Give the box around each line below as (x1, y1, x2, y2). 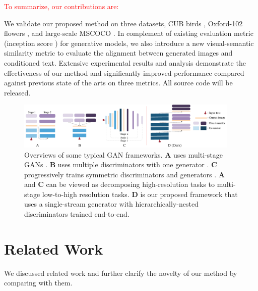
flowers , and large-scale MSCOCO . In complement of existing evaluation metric (4, 28, 253, 38)
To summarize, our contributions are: (4, 1, 119, 11)
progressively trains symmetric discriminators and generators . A (24, 169, 225, 179)
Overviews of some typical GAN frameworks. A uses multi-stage (24, 149, 223, 160)
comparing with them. (4, 277, 73, 288)
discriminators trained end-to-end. (24, 209, 130, 219)
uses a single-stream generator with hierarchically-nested (24, 199, 199, 209)
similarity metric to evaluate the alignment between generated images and (4, 47, 233, 58)
